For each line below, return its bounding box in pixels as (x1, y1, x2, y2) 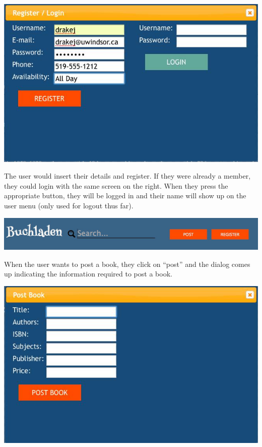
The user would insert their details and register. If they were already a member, (4, 171, 251, 181)
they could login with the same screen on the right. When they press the (4, 180, 228, 191)
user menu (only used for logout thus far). (4, 200, 134, 211)
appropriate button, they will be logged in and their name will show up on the (4, 190, 246, 201)
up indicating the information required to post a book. (4, 268, 172, 279)
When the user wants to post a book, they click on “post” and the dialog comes (4, 258, 250, 269)
